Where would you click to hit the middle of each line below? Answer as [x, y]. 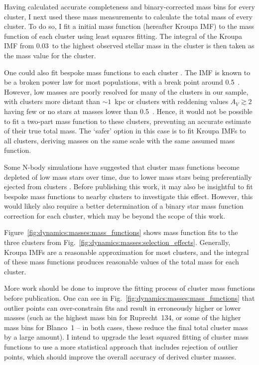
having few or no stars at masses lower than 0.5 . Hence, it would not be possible [128, 111]
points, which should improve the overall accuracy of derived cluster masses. [120, 356]
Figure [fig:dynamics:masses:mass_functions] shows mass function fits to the [121, 232]
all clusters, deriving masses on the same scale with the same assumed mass [120, 140]
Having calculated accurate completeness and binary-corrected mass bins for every [129, 6]
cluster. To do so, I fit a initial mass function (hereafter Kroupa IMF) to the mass [129, 26]
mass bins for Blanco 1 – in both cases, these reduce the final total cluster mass [126, 327]
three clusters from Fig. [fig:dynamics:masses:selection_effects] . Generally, [117, 242]
